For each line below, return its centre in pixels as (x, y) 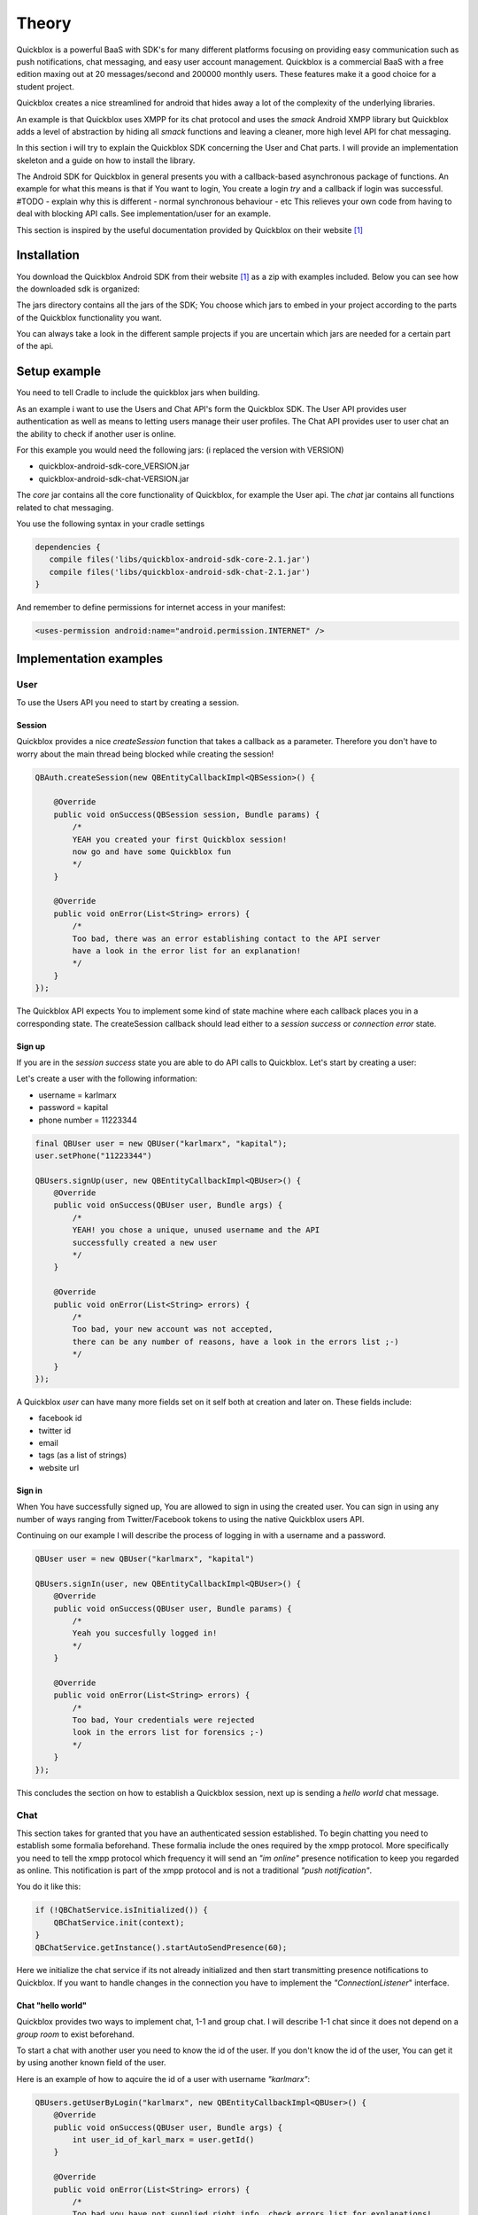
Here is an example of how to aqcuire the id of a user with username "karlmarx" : (163, 2079)
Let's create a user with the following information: (107, 1079)
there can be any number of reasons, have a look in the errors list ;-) (236, 1341)
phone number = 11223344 (88, 1120)
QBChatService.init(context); (119, 1922)
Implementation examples (90, 659)
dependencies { (68, 547)
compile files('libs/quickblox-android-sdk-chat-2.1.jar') (180, 572)
